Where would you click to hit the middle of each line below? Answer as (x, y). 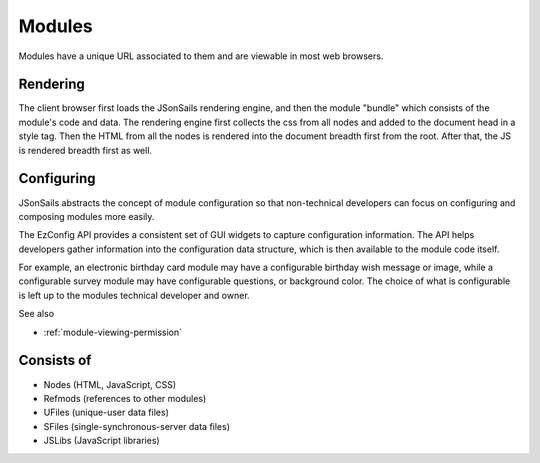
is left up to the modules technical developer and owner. (134, 295)
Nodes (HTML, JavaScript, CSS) (110, 384)
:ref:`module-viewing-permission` (113, 332)
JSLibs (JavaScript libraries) (101, 441)
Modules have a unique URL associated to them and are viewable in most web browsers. (201, 56)
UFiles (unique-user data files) (106, 412)
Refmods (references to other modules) (125, 398)
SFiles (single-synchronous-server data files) (136, 426)
